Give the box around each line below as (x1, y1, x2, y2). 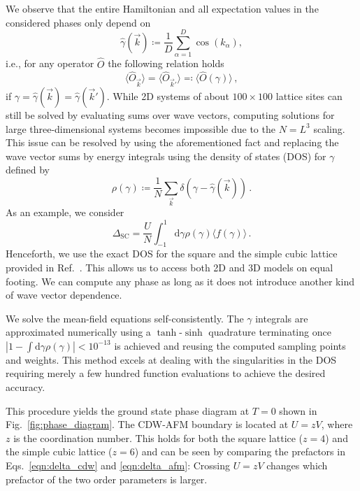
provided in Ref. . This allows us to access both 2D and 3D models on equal (6, 259, 333, 274)
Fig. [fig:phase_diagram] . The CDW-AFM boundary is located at (6, 417, 289, 432)
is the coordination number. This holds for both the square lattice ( (13, 430, 303, 445)
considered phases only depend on (6, 15, 151, 29)
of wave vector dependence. (6, 287, 122, 302)
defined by (6, 162, 50, 177)
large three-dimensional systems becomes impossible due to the (6, 121, 275, 136)
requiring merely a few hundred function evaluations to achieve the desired (6, 366, 326, 380)
